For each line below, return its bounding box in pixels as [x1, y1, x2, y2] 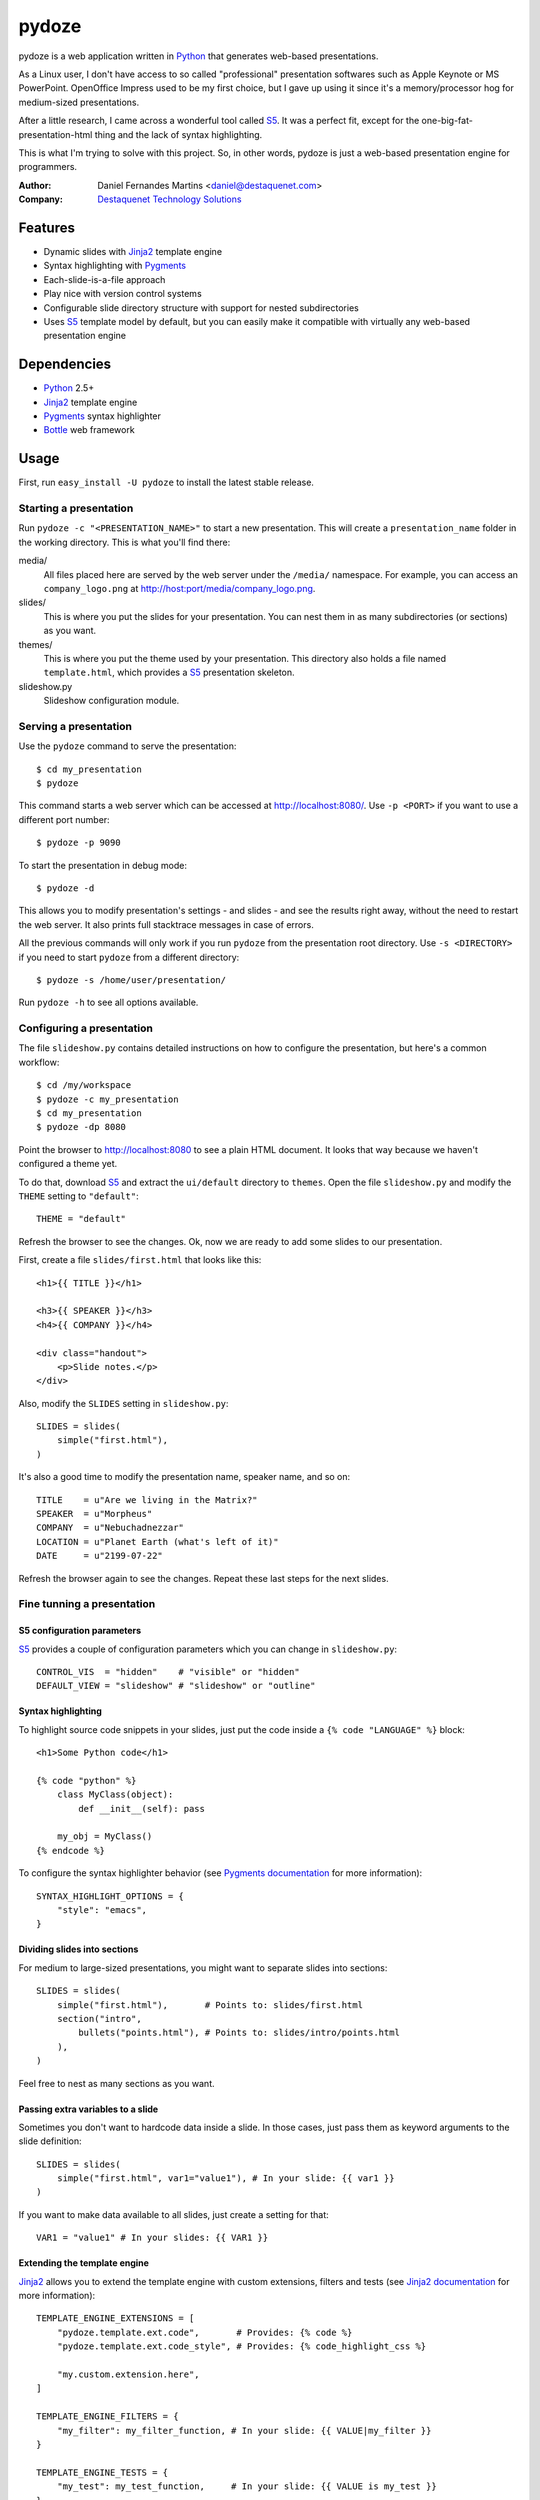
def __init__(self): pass [78, 1803, 205, 1814]
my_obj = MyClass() [56, 1831, 153, 1842]
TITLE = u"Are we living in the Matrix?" [36, 1494, 259, 1505]
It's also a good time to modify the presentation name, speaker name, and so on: [18, 1471, 351, 1483]
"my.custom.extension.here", [56, 2369, 200, 2380]
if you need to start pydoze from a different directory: [18, 951, 240, 963]
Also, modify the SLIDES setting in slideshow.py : [18, 1397, 229, 1409]
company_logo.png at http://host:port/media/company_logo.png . [43, 583, 316, 594]
